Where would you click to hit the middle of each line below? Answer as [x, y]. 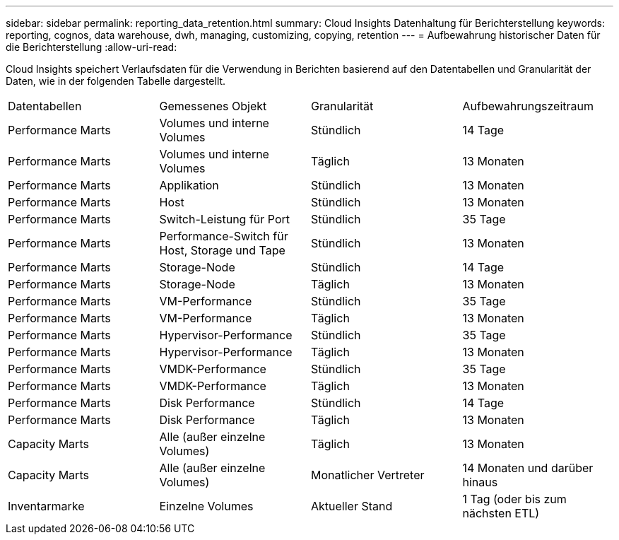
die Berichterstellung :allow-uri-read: [92, 47]
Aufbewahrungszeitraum [528, 106]
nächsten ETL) [501, 513]
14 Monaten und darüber [528, 468]
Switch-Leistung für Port [225, 219]
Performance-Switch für [224, 236]
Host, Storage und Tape [222, 250]
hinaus [480, 482]
